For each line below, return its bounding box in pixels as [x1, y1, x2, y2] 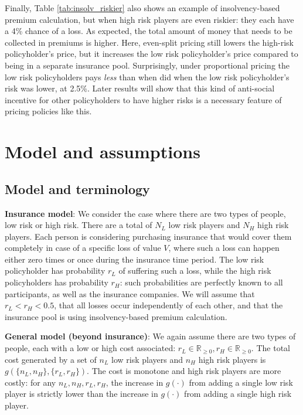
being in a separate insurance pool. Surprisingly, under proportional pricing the [5, 59, 290, 71]
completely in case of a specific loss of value [5, 241, 161, 254]
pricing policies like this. [5, 105, 92, 117]
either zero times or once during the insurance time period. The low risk [5, 253, 264, 265]
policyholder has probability [5, 264, 105, 277]
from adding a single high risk [184, 387, 292, 400]
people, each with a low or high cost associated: [5, 342, 176, 354]
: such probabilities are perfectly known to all [120, 276, 283, 288]
